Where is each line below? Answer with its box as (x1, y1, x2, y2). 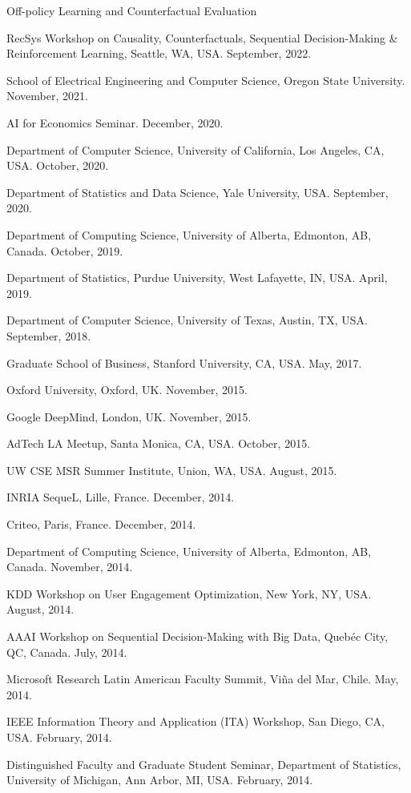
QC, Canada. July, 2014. (6, 643, 127, 660)
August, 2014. (6, 601, 75, 618)
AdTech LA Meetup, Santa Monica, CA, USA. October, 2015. (6, 435, 311, 452)
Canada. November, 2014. (6, 558, 133, 575)
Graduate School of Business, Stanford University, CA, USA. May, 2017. (6, 354, 362, 371)
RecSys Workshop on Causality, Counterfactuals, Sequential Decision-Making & (6, 29, 398, 46)
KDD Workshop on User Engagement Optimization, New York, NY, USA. (6, 585, 372, 602)
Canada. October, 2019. (6, 242, 123, 259)
